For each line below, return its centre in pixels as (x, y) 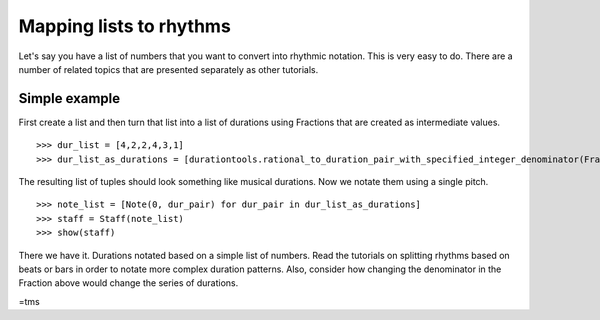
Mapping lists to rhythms (125, 26)
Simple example (69, 98)
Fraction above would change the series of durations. (128, 283)
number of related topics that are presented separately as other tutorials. (168, 69)
